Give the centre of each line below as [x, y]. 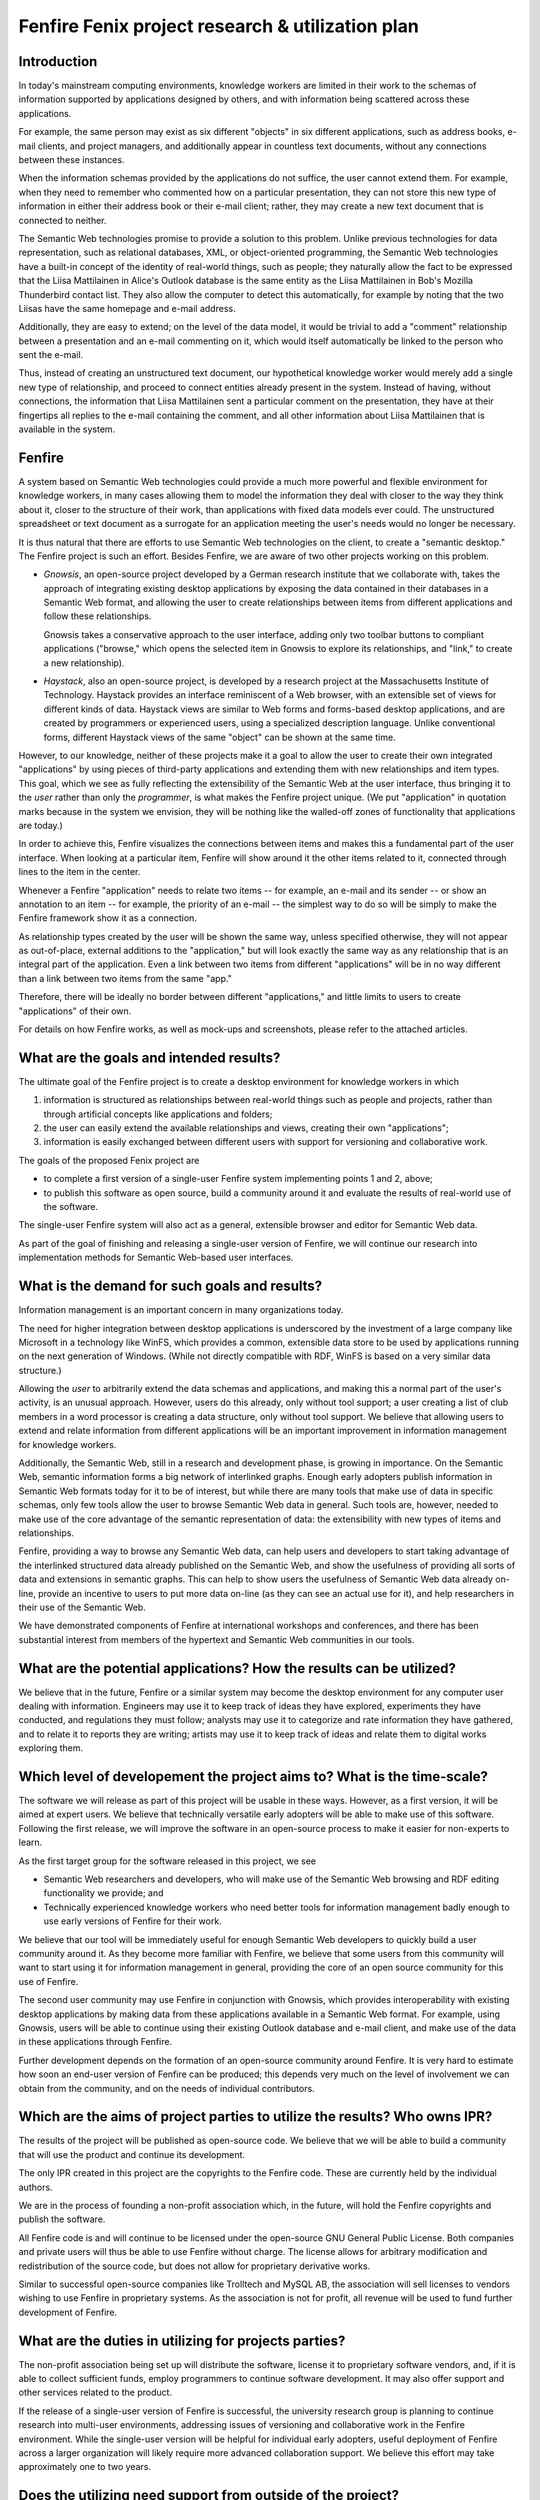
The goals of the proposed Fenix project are [109, 1160]
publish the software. [62, 2219]
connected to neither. [62, 220]
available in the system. [67, 429]
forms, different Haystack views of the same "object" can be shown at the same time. [219, 737]
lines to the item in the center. [79, 872]
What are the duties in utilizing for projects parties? [182, 2340]
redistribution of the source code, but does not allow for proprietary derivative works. [194, 2266]
